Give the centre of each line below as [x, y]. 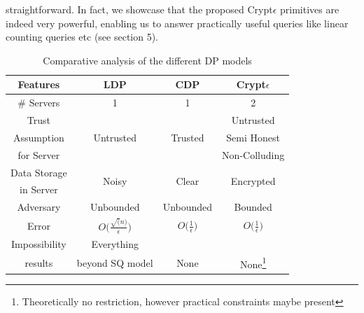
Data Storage [39, 172]
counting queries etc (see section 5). [82, 37]
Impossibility [39, 243]
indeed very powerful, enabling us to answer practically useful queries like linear [177, 23]
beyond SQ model [115, 262]
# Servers [39, 103]
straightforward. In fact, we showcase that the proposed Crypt [139, 9]
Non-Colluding [253, 154]
